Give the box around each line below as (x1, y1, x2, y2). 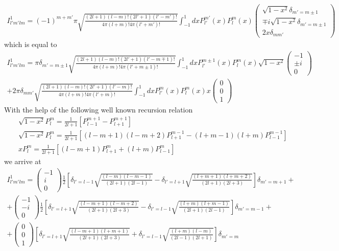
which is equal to (4, 39, 57, 50)
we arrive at (4, 155, 41, 166)
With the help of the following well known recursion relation (4, 104, 193, 115)
